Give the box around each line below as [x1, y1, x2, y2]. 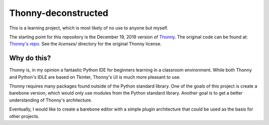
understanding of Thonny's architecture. [9, 97, 92, 103]
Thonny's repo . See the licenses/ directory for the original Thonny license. [9, 41, 162, 47]
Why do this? [9, 54, 51, 62]
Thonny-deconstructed [9, 7, 109, 18]
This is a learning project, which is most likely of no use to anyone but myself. [9, 25, 168, 31]
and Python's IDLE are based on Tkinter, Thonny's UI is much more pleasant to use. [9, 74, 181, 80]
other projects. [9, 113, 40, 119]
